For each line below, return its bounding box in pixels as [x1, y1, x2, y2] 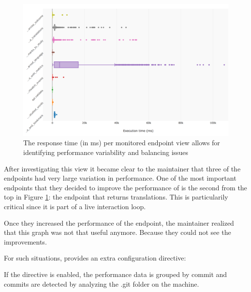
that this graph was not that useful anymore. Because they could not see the [4, 227, 231, 237]
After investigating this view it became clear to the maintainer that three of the [4, 163, 241, 173]
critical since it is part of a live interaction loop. [4, 201, 146, 212]
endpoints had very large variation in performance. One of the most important [4, 173, 236, 183]
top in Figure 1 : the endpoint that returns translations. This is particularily [4, 192, 228, 202]
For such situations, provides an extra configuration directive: [4, 253, 186, 263]
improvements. [4, 236, 47, 246]
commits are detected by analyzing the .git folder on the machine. [4, 278, 199, 289]
